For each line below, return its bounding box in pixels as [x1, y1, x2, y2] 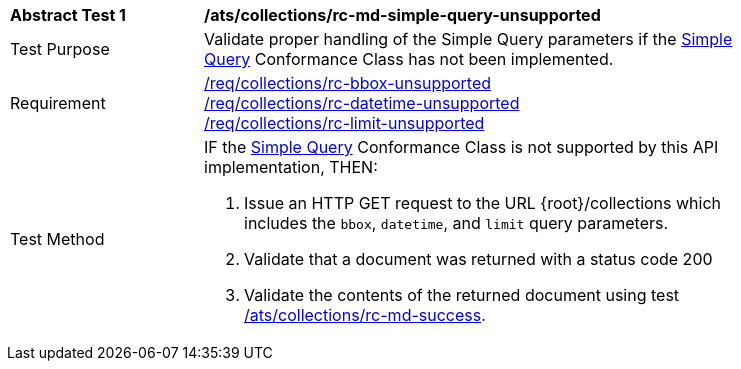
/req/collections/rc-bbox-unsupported [204, 73, 492, 93]
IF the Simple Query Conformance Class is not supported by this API [204, 137, 719, 157]
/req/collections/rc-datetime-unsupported [204, 93, 520, 113]
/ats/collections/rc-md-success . [244, 305, 486, 325]
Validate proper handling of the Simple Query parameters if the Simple [204, 29, 733, 49]
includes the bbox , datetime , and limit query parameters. [244, 213, 669, 233]
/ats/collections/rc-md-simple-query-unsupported [204, 5, 601, 25]
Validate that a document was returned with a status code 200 [244, 249, 713, 269]
